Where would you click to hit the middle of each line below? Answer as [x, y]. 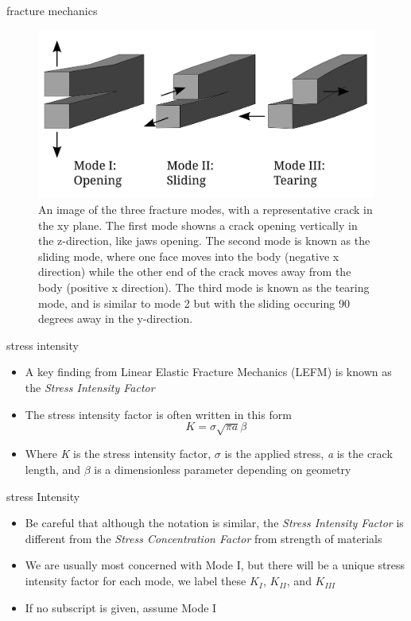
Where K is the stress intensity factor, [118, 454]
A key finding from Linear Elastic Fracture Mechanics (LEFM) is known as [208, 372]
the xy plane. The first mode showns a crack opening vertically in [198, 225]
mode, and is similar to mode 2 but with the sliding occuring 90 [194, 303]
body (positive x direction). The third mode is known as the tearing [204, 287]
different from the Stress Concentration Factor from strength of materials [204, 538]
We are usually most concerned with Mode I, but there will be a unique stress [215, 565]
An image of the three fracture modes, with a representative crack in [205, 209]
